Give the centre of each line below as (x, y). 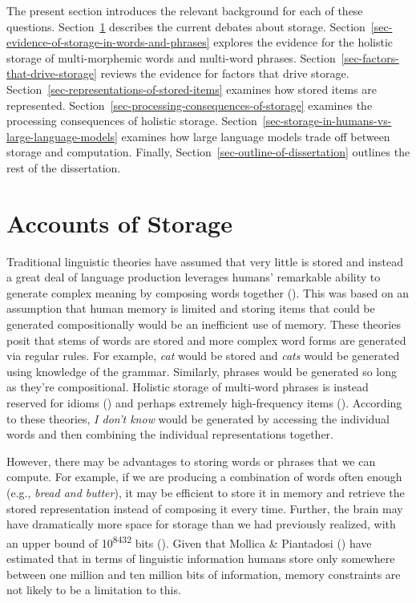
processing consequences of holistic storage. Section (132, 121)
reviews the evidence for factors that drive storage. (225, 73)
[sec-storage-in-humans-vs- (327, 121)
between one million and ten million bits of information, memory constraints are (204, 574)
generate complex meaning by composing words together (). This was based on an (208, 292)
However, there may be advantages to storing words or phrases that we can (191, 461)
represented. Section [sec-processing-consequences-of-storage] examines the (190, 105)
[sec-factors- (370, 57)
